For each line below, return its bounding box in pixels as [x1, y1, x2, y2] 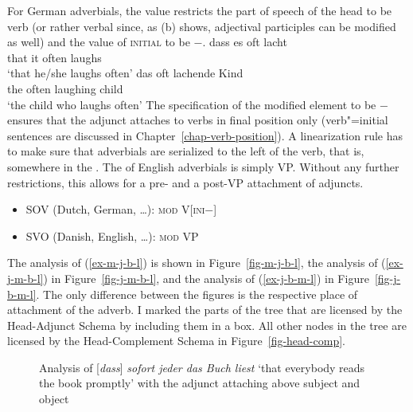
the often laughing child [7, 80, 123, 96]
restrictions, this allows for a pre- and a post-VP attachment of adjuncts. [7, 174, 364, 190]
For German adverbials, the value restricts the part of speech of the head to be [7, 2, 392, 18]
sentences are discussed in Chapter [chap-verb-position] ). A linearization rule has [7, 127, 403, 143]
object [39, 390, 69, 407]
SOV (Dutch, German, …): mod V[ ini [25, 201, 205, 218]
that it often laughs [7, 49, 102, 65]
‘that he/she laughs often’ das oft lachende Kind [7, 65, 244, 81]
